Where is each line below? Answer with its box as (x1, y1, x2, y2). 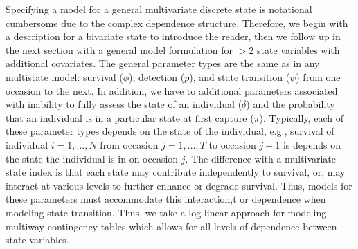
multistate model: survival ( (6, 69, 123, 84)
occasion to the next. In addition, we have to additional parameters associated (6, 83, 338, 98)
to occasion (208, 137, 256, 151)
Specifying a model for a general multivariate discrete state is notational (6, 2, 312, 16)
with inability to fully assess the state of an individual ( (6, 97, 242, 111)
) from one (296, 69, 341, 84)
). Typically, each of (259, 110, 343, 124)
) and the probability (246, 97, 335, 111)
